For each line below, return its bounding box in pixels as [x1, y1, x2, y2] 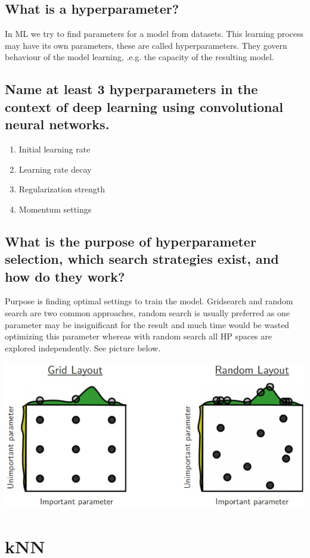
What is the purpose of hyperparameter [5, 232, 256, 250]
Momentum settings [18, 202, 92, 215]
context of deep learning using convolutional [5, 97, 283, 116]
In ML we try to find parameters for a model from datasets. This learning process [5, 27, 304, 40]
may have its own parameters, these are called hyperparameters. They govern [5, 39, 287, 51]
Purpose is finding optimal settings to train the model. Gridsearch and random [5, 295, 293, 307]
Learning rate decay [18, 163, 92, 175]
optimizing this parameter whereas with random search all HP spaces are [5, 330, 272, 342]
